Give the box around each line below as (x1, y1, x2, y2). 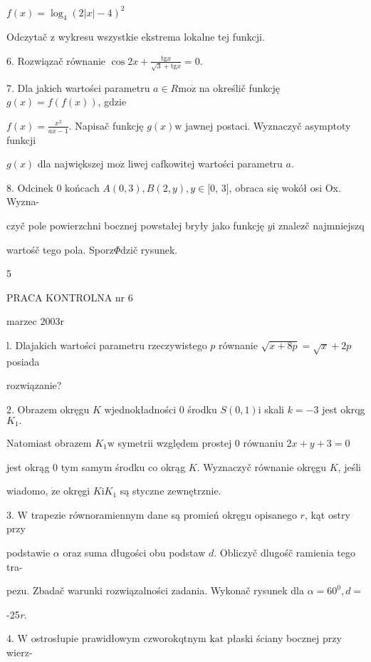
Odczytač (6, 29, 48, 44)
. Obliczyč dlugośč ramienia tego (214, 544, 356, 559)
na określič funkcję (199, 80, 281, 95)
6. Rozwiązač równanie (6, 53, 106, 68)
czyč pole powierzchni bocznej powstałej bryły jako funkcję (6, 217, 264, 232)
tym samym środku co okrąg (61, 459, 186, 474)
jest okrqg (322, 401, 365, 416)
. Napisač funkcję (68, 118, 144, 133)
